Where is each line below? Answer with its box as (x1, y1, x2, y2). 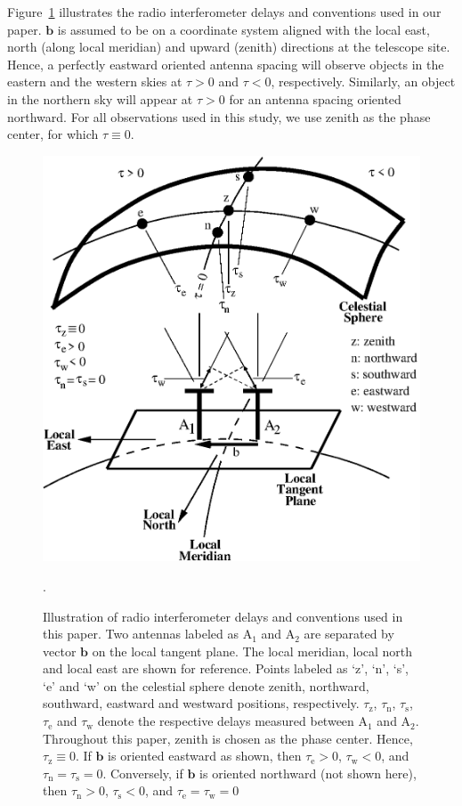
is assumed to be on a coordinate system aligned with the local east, (57, 20, 430, 38)
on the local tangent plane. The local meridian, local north (92, 641, 413, 660)
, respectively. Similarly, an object (271, 72, 456, 91)
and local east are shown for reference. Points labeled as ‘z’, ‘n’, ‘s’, (43, 659, 409, 678)
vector (43, 641, 77, 660)
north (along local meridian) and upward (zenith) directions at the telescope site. (7, 37, 450, 56)
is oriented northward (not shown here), (199, 763, 417, 782)
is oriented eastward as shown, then (108, 746, 302, 765)
